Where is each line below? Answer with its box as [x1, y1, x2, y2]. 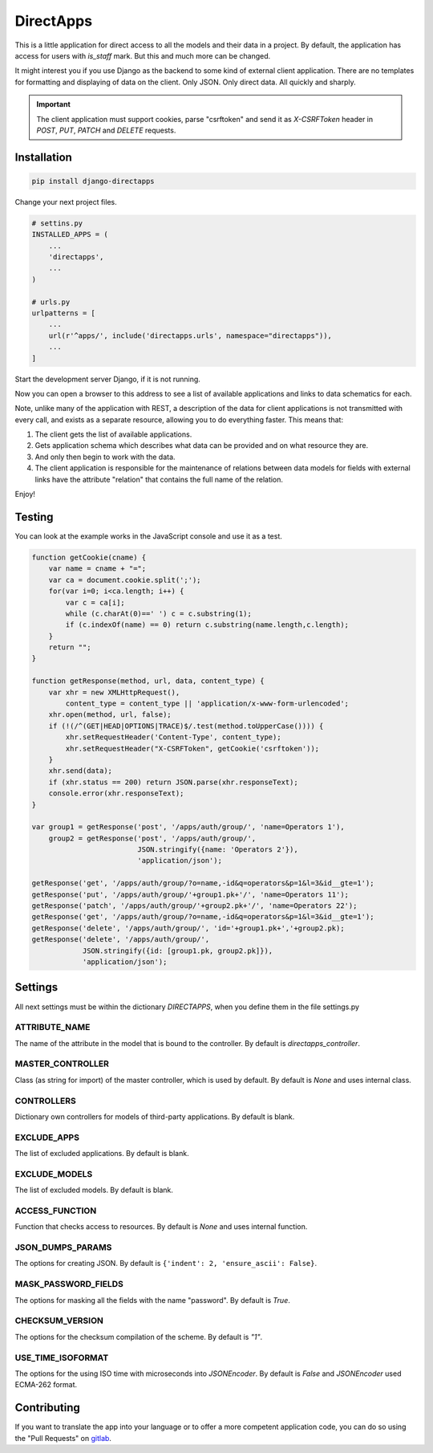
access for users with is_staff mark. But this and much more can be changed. [14, 51, 271, 60]
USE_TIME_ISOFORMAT [14, 1352, 109, 1363]
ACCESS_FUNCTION [14, 1205, 97, 1216]
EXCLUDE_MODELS [14, 1168, 93, 1179]
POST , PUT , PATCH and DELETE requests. [36, 125, 176, 135]
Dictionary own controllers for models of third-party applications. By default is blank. [14, 1112, 295, 1121]
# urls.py [31, 297, 71, 307]
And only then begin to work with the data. [34, 452, 176, 462]
